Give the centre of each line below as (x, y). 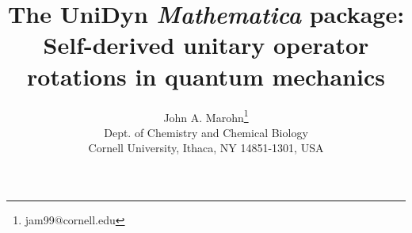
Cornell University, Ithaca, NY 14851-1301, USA (206, 148)
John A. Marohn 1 (206, 116)
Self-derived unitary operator (206, 45)
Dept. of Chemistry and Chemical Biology (206, 132)
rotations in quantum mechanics (206, 76)
